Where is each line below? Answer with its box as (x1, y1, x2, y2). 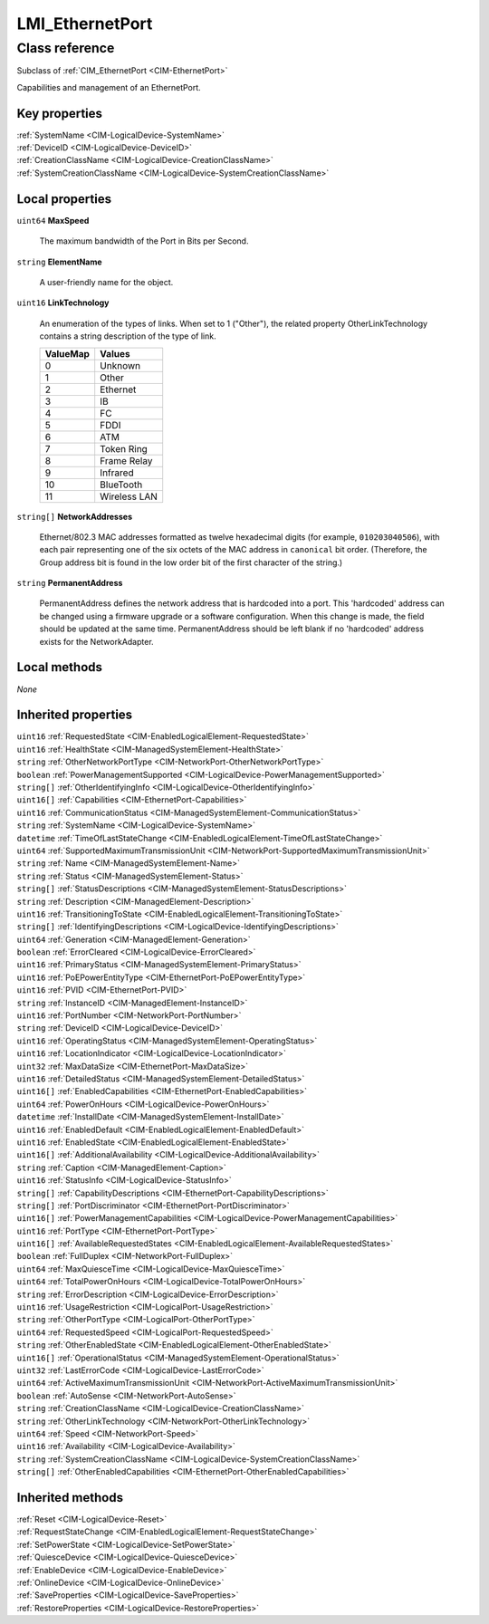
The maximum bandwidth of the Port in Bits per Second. (39, 235, 249, 246)
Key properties (16, 105, 103, 121)
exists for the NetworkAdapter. (39, 636, 154, 647)
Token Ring (100, 442, 149, 455)
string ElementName (16, 256, 103, 267)
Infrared (100, 466, 135, 479)
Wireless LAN (100, 490, 158, 503)
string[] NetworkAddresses (16, 511, 133, 522)
